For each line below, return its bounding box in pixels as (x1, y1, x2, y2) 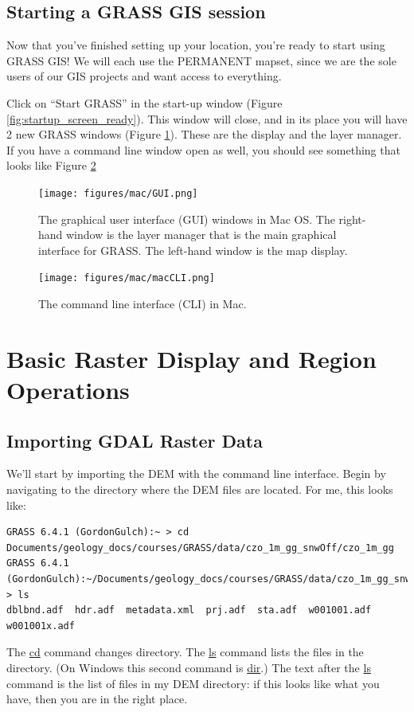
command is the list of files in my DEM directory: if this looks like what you (6, 675, 380, 691)
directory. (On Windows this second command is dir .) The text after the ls (6, 659, 371, 675)
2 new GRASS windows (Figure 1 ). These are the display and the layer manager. (6, 126, 402, 143)
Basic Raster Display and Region (6, 342, 377, 374)
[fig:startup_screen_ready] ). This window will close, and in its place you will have (6, 110, 408, 127)
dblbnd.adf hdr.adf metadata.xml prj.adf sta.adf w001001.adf (6, 604, 372, 616)
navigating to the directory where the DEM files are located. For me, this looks (6, 481, 393, 497)
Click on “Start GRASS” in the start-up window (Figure (6, 94, 283, 111)
